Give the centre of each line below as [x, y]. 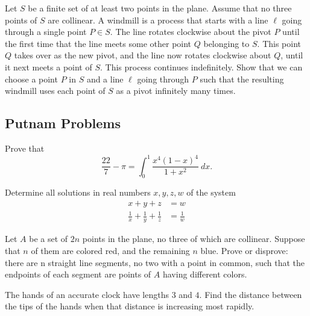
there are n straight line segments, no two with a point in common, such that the [155, 262]
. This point [279, 43]
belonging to [226, 43]
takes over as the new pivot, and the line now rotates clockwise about [143, 55]
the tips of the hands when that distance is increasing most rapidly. [130, 306]
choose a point [31, 79]
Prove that [25, 148]
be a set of [49, 239]
